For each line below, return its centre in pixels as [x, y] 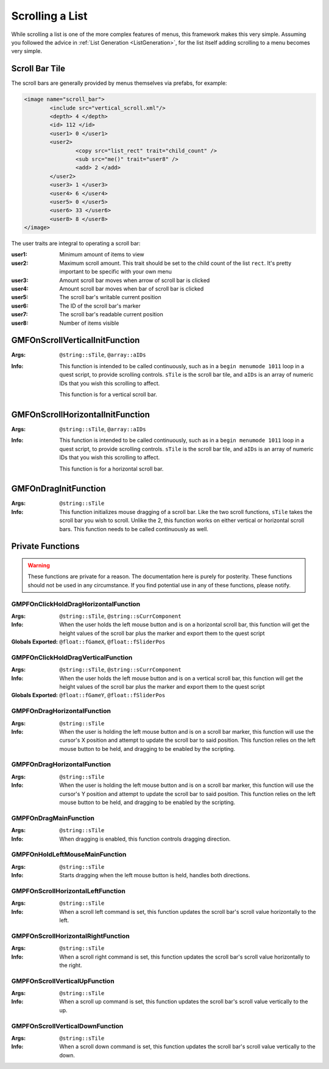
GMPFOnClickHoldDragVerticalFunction [72, 658]
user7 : [19, 314]
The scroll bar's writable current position [110, 297]
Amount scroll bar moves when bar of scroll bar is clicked [132, 289]
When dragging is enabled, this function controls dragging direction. [145, 839]
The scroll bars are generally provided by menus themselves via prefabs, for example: [119, 83]
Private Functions [45, 546]
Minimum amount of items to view [102, 255]
